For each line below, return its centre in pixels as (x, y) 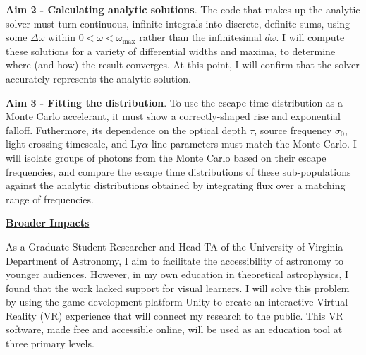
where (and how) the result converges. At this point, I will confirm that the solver (183, 65)
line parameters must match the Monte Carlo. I (254, 144)
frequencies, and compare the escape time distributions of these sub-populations (178, 171)
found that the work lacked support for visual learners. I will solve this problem (178, 288)
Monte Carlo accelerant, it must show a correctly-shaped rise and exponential (173, 116)
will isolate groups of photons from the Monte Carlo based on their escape (166, 157)
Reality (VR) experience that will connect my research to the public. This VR (175, 315)
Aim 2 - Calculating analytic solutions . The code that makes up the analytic (183, 9)
